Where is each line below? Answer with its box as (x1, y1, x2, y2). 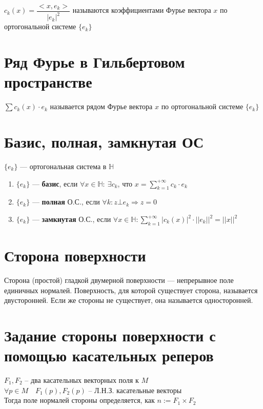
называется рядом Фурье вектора (50, 101, 153, 112)
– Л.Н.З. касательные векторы (88, 384, 182, 395)
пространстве (4, 71, 92, 92)
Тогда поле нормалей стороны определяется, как (4, 395, 155, 405)
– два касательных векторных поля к (25, 375, 139, 385)
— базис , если (32, 178, 78, 189)
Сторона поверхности (4, 245, 146, 265)
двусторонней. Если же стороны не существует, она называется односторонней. (4, 295, 253, 305)
